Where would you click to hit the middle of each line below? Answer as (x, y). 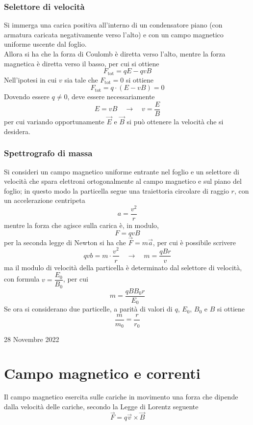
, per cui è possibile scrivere (194, 242)
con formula (22, 279)
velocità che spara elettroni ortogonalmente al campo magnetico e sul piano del (123, 181)
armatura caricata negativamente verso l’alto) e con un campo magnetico (114, 34)
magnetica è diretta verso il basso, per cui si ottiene (82, 63)
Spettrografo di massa (48, 153)
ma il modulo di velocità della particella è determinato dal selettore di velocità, (123, 267)
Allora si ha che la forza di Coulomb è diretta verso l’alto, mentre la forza (115, 54)
